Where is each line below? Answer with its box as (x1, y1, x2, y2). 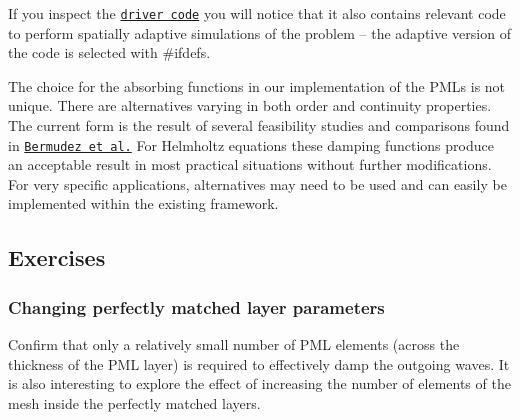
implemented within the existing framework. (8, 193, 279, 214)
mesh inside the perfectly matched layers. (8, 392, 261, 413)
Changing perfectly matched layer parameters (8, 294, 385, 319)
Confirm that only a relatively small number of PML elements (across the (8, 334, 460, 355)
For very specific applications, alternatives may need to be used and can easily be (8, 173, 507, 194)
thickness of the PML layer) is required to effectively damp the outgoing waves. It (8, 353, 510, 374)
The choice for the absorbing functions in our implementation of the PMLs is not (8, 75, 506, 96)
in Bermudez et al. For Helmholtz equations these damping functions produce (8, 134, 494, 155)
